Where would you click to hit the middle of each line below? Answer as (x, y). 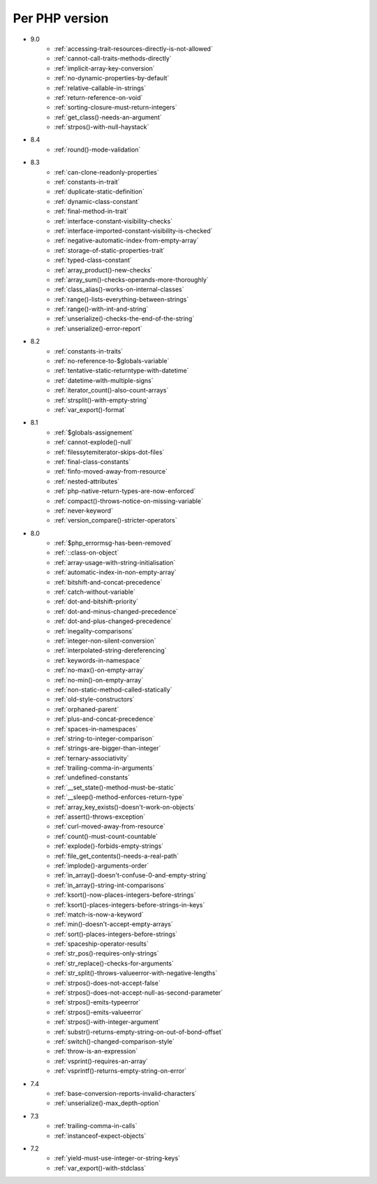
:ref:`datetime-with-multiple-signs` (104, 380)
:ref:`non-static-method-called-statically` (113, 689)
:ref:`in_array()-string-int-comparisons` (110, 885)
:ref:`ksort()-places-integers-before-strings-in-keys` (130, 905)
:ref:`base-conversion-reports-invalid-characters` (125, 1093)
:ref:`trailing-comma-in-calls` (96, 1126)
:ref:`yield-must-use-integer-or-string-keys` (117, 1158)
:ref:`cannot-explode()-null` (93, 442)
